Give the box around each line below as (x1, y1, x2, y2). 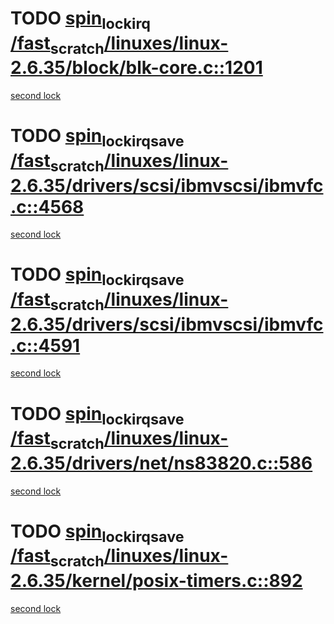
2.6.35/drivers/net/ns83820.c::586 (10, 452, 313, 474)
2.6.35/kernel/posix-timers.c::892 (10, 569, 303, 592)
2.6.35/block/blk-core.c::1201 (10, 57, 263, 79)
